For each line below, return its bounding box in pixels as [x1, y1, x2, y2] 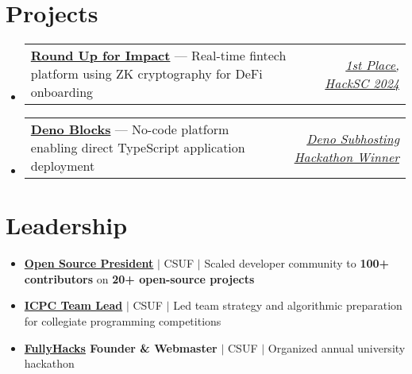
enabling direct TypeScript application [30, 138, 245, 157]
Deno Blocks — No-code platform [30, 120, 229, 139]
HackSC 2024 [325, 73, 399, 92]
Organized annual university [268, 339, 406, 356]
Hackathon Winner [294, 147, 399, 166]
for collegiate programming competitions [24, 313, 221, 330]
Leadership [6, 209, 128, 241]
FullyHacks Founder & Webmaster [24, 339, 218, 356]
